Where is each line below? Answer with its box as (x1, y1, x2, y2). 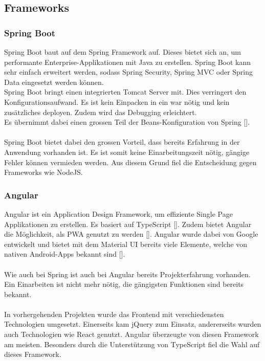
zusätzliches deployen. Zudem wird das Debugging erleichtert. (4, 106, 197, 117)
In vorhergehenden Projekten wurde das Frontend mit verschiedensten (4, 308, 224, 319)
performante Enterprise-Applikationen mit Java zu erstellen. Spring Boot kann (4, 56, 251, 67)
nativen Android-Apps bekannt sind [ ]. (4, 249, 125, 259)
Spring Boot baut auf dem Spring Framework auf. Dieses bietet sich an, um (4, 47, 241, 57)
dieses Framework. (4, 349, 61, 359)
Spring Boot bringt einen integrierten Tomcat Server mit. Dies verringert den (4, 86, 247, 97)
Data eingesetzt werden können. (4, 76, 104, 87)
